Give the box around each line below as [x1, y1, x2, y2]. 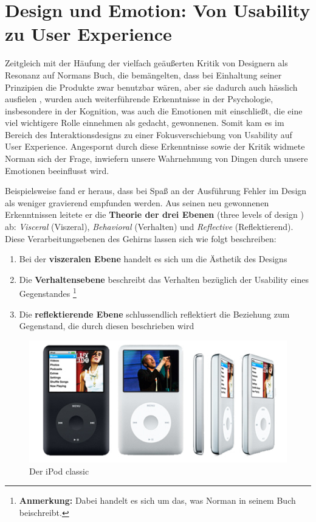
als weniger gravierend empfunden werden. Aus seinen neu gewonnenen [5, 196, 269, 209]
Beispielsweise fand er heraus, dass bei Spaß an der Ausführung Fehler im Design [5, 184, 307, 197]
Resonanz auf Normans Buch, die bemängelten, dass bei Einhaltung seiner [5, 68, 282, 81]
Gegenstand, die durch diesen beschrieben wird [19, 319, 194, 332]
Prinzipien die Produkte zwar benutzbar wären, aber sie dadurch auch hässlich [5, 80, 298, 93]
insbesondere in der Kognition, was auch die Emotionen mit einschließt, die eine [5, 104, 303, 117]
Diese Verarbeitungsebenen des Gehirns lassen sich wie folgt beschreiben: [5, 232, 276, 245]
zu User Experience [5, 21, 172, 46]
